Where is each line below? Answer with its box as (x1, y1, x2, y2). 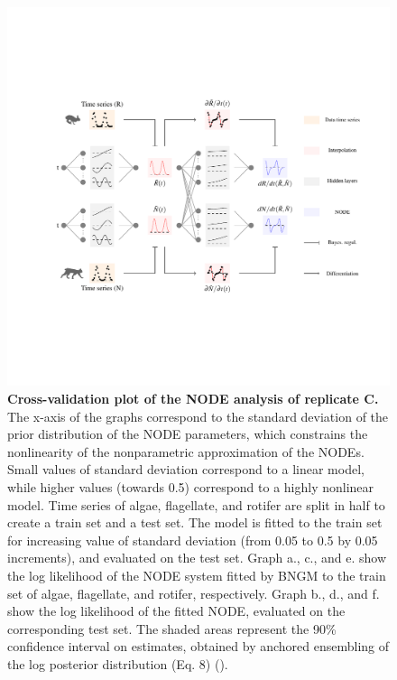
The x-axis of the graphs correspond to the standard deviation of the (7, 406, 389, 425)
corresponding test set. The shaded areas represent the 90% (7, 619, 337, 638)
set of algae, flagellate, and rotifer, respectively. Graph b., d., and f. (7, 583, 380, 602)
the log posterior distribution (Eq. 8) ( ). (7, 654, 228, 673)
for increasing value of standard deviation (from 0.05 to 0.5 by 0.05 (7, 530, 378, 549)
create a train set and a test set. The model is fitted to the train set (7, 513, 383, 532)
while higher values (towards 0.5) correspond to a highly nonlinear (7, 478, 374, 496)
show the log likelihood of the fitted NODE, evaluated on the (7, 601, 346, 620)
